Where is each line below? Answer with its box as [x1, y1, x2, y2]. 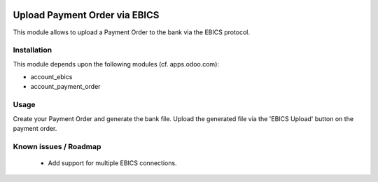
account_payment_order [30, 83, 101, 91]
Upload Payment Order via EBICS [13, 9, 160, 21]
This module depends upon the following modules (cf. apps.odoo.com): [13, 59, 220, 68]
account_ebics [30, 73, 73, 81]
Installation [13, 45, 52, 55]
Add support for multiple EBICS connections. [48, 158, 178, 167]
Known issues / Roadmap [13, 141, 101, 151]
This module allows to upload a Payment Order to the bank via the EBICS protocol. [13, 28, 251, 36]
